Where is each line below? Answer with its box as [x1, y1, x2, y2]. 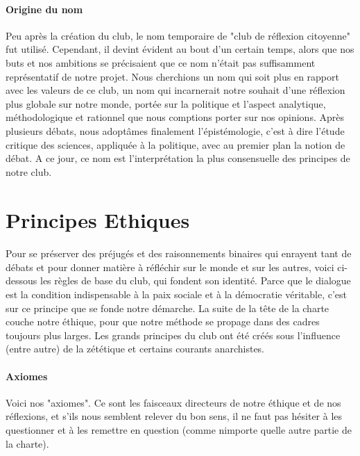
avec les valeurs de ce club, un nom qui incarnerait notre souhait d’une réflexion [6, 83, 345, 97]
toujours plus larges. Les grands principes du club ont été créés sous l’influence [6, 327, 341, 342]
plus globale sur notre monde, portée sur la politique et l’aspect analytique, [6, 96, 326, 111]
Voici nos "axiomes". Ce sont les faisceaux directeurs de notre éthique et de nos [6, 395, 341, 409]
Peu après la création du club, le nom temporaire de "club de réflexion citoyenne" [6, 28, 351, 42]
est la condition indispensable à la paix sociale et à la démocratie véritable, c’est [6, 287, 347, 302]
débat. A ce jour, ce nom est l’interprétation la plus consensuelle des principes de [6, 151, 350, 165]
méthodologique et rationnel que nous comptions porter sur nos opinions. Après [6, 110, 344, 124]
